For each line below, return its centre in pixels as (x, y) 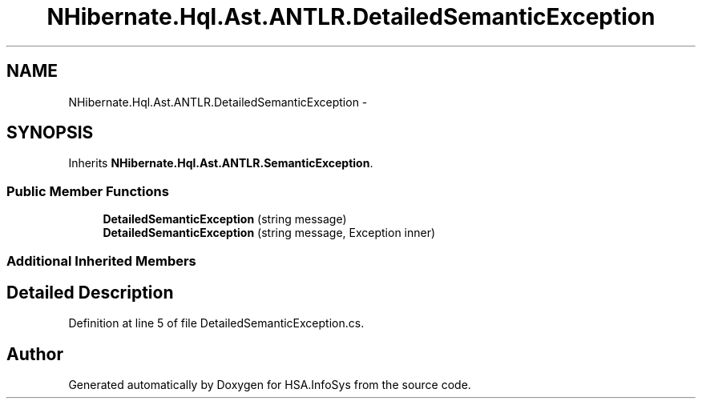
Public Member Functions (88, 191)
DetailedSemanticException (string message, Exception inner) (269, 233)
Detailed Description (90, 292)
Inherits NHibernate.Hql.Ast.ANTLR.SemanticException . (221, 163)
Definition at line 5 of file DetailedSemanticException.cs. (216, 323)
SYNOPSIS (50, 133)
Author (35, 354)
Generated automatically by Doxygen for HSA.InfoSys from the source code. (270, 385)
